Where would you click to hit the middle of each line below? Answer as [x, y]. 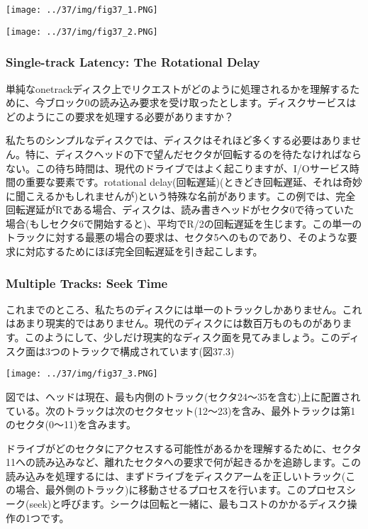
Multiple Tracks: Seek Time [87, 283]
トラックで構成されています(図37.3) [152, 351]
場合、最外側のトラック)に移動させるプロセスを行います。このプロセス [181, 490]
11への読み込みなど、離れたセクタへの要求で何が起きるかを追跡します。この [184, 462]
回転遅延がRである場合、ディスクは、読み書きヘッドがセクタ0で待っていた [180, 210]
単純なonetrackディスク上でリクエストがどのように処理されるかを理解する [178, 88]
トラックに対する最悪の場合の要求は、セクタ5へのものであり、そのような [177, 237]
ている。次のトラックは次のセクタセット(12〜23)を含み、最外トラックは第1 [181, 410]
